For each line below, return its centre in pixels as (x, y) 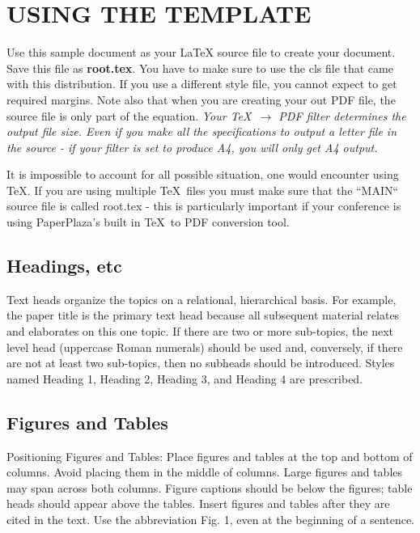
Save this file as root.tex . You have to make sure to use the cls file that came (200, 68)
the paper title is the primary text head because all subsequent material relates (203, 315)
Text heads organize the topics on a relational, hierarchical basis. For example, (202, 299)
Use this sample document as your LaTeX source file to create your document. (201, 52)
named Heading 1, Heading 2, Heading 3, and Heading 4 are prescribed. (185, 378)
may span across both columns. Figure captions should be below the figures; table (210, 487)
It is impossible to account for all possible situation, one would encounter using (203, 174)
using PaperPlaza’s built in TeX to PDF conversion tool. (148, 222)
